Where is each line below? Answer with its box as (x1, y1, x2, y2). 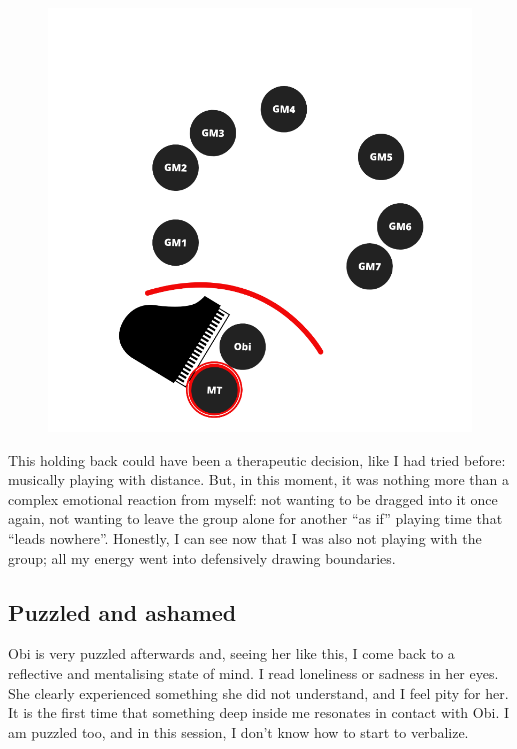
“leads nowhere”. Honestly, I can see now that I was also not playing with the (8, 527, 482, 548)
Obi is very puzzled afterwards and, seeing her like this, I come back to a (8, 643, 455, 664)
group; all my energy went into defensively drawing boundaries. (8, 547, 396, 568)
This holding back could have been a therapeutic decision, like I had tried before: (8, 449, 506, 470)
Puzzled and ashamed (8, 596, 237, 627)
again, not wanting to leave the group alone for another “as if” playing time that (8, 508, 503, 529)
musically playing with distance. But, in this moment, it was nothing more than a (8, 469, 510, 490)
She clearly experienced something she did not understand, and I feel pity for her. (8, 682, 509, 703)
